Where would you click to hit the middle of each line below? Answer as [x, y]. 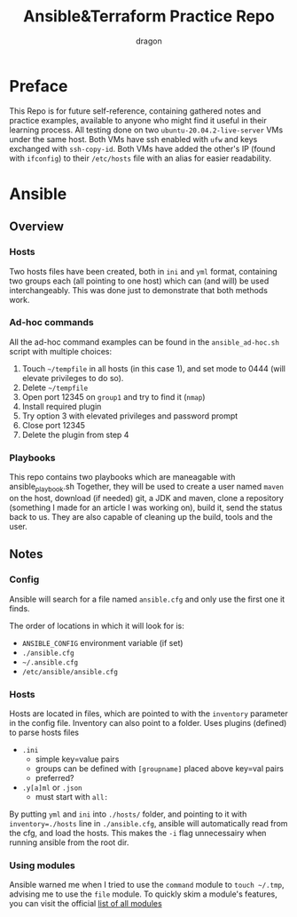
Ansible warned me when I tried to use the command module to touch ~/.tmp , [147, 885]
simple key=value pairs [77, 759]
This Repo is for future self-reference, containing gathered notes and [135, 111]
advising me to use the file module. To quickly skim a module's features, [143, 894]
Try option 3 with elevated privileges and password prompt [130, 416]
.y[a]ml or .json [52, 787]
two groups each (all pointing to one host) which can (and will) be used [139, 281]
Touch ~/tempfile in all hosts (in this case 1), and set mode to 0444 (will [154, 368]
